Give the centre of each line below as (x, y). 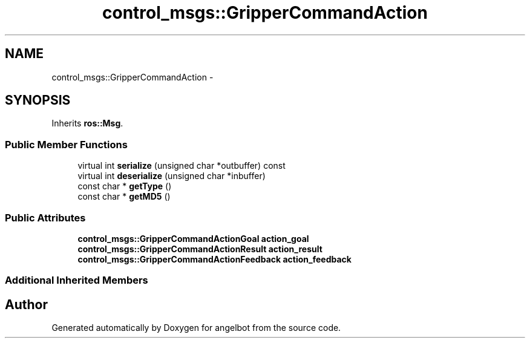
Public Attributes (45, 217)
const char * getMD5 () (124, 197)
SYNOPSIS (38, 100)
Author (26, 304)
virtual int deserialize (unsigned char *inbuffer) (172, 176)
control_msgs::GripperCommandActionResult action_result (200, 249)
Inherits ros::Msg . (87, 123)
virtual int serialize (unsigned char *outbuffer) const (182, 166)
